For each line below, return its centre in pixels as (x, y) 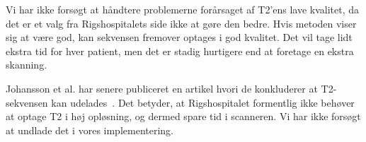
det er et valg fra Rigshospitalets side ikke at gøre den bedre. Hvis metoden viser (181, 23)
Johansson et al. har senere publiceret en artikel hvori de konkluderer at (162, 88)
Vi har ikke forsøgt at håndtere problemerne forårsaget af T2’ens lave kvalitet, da (183, 9)
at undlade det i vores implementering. (90, 130)
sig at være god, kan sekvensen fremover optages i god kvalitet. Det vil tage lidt (179, 37)
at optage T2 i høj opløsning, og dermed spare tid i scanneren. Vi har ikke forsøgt (183, 116)
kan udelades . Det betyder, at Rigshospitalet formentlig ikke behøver (203, 102)
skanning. (27, 65)
